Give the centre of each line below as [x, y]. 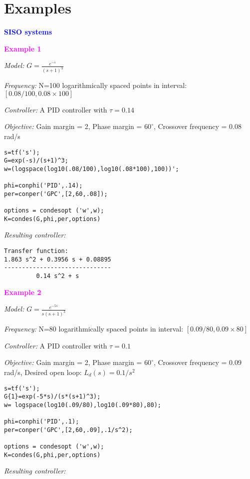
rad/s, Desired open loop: [43, 372]
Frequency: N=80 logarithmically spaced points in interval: [94, 329]
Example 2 [23, 292]
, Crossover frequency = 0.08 [197, 126]
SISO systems [28, 32]
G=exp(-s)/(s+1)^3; [36, 161]
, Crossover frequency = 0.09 [197, 362]
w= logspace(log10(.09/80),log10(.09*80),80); [83, 405]
